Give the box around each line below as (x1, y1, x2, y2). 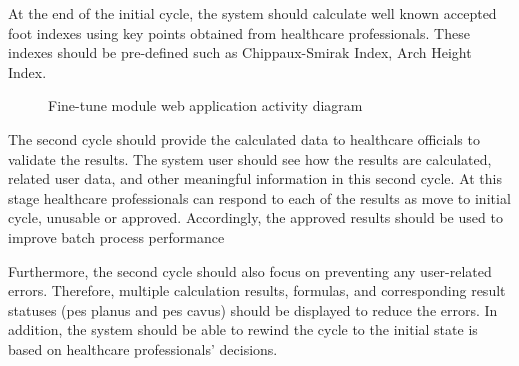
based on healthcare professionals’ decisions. (8, 338, 278, 359)
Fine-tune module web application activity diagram (48, 95, 363, 116)
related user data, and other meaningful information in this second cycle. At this (8, 168, 502, 189)
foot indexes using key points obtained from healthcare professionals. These (8, 22, 470, 43)
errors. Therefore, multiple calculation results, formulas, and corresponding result (8, 280, 506, 301)
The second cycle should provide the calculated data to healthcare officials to (8, 128, 480, 149)
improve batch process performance (8, 226, 225, 247)
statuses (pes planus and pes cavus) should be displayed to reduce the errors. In (8, 299, 498, 320)
